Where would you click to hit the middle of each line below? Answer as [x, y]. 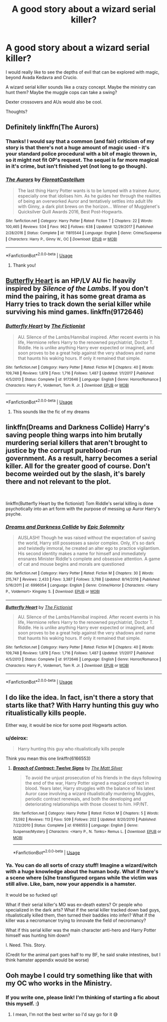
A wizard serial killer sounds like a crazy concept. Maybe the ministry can [81, 87]
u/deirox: [17, 738]
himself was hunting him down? [38, 935]
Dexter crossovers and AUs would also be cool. [54, 102]
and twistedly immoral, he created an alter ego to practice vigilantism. [89, 548]
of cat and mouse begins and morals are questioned [71, 564]
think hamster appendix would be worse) [47, 960]
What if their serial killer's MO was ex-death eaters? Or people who [74, 905]
